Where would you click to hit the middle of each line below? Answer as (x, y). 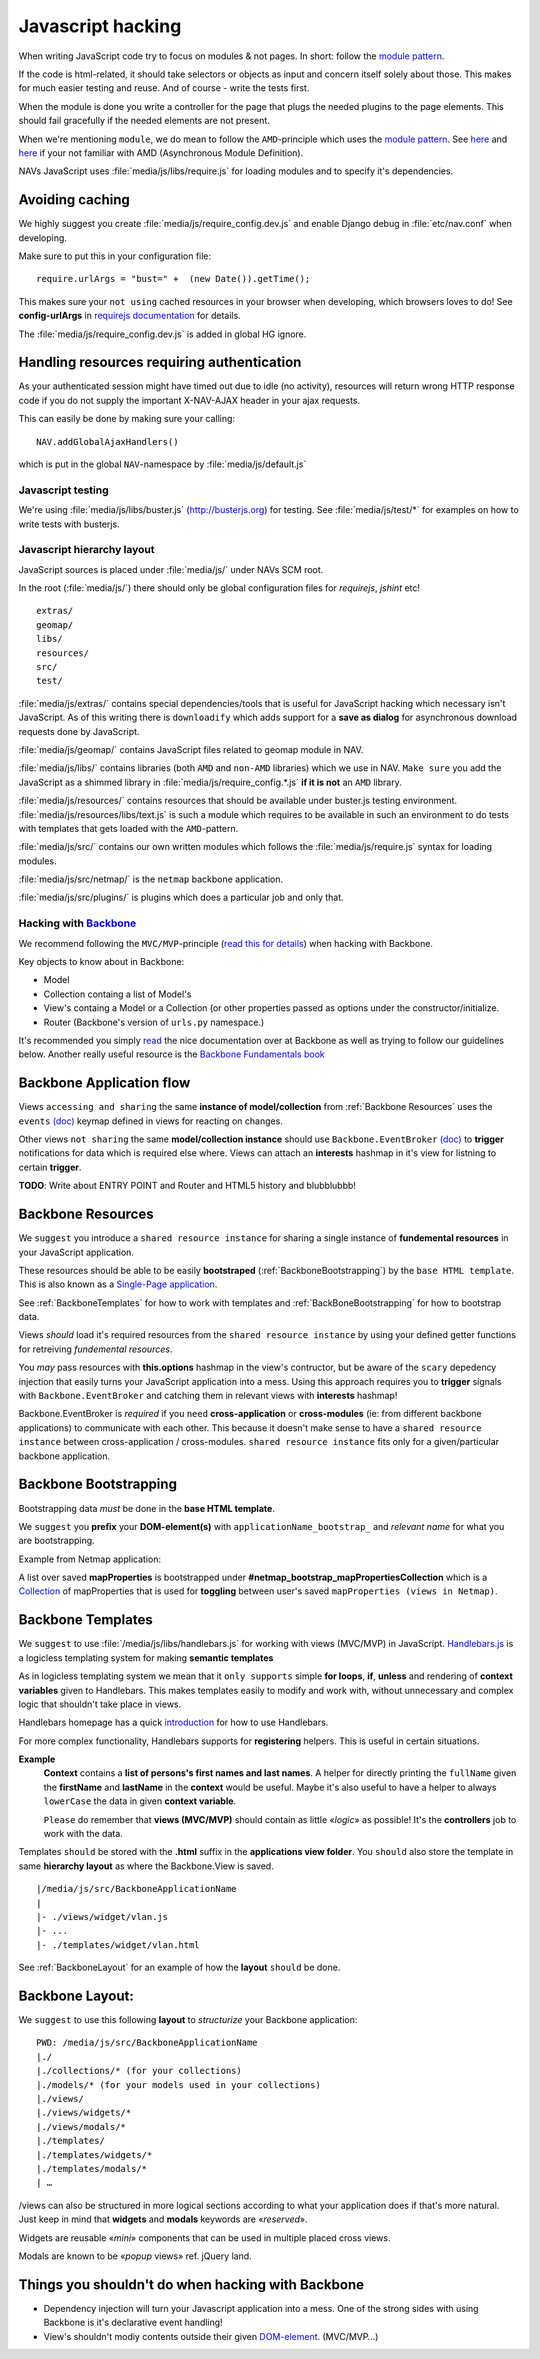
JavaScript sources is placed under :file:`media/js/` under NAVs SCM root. (171, 569)
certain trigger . (50, 1167)
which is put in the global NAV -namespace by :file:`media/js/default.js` (162, 464)
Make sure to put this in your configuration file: (115, 256)
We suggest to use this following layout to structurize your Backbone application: (188, 2020)
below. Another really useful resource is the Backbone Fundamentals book (171, 1054)
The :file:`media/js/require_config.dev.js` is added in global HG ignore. (162, 334)
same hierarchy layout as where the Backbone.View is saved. (146, 1866)
